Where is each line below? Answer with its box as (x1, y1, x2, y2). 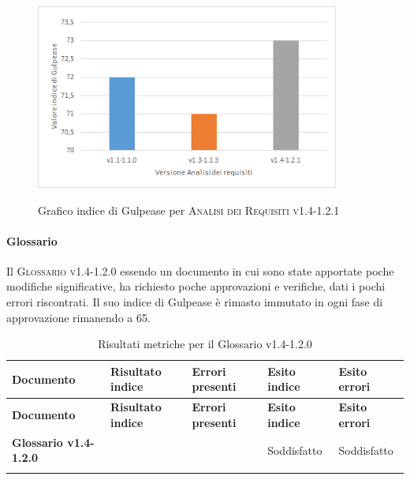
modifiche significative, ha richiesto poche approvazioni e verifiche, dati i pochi (6, 278, 386, 294)
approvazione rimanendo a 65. (6, 309, 151, 325)
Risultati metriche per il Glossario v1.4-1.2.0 (98, 336, 312, 352)
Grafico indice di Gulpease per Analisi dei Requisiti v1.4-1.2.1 (38, 201, 340, 218)
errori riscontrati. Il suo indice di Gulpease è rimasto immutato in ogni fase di (6, 294, 383, 310)
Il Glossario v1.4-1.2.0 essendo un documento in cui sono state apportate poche (6, 262, 394, 279)
